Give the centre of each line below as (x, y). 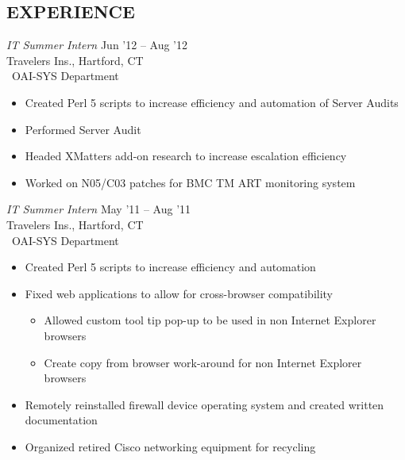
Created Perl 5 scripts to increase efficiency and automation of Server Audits (212, 102)
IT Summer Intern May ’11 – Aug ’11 (99, 209)
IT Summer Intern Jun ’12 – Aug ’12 (97, 45)
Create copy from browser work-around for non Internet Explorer (203, 362)
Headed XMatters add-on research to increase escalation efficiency (186, 156)
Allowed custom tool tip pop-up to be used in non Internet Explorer (210, 320)
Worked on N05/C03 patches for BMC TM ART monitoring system (190, 182)
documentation (61, 420)
